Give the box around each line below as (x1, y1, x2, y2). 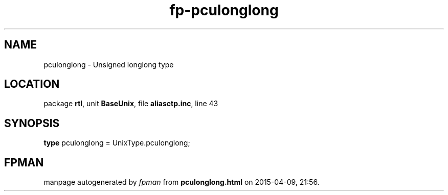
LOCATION (4, 78, 60, 91)
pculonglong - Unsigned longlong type (43, 60, 174, 69)
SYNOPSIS (4, 116, 60, 130)
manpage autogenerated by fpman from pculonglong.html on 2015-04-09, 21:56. (43, 178, 320, 187)
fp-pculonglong (169, 2, 279, 19)
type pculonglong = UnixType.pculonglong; (43, 138, 190, 148)
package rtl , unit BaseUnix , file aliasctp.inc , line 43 (43, 99, 218, 108)
